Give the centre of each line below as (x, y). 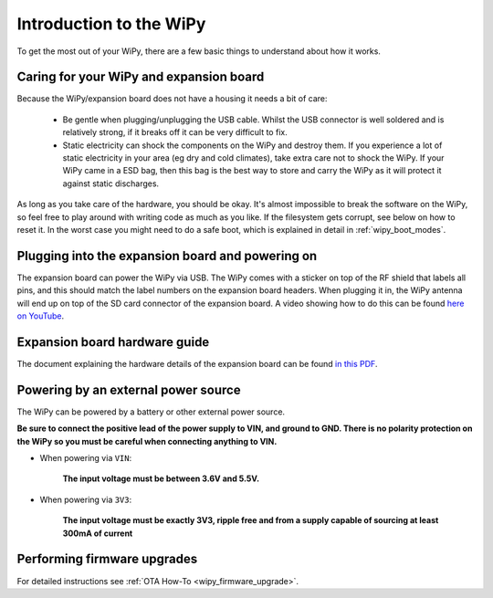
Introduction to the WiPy (111, 24)
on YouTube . (41, 316)
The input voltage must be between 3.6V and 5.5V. (161, 478)
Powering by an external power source (129, 389)
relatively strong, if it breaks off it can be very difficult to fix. (175, 132)
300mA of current (98, 533)
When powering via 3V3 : (86, 499)
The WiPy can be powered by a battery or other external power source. (151, 412)
